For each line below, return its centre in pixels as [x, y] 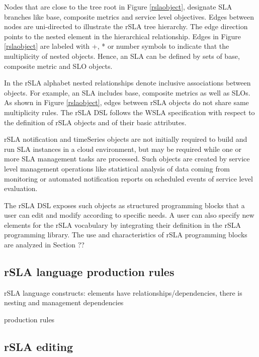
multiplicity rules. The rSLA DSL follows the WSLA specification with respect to [129, 112]
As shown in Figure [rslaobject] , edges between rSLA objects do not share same [126, 102]
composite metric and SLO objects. [58, 66]
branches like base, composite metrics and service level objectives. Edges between [129, 16]
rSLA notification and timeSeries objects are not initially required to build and [126, 139]
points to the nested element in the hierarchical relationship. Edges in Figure [123, 36]
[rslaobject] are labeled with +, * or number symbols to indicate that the [117, 46]
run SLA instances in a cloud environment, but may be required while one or [123, 149]
